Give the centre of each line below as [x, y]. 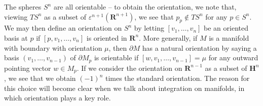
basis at [16, 37]
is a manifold [229, 37]
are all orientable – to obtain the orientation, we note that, [145, 7]
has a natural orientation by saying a [199, 47]
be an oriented [226, 28]
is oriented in [107, 37]
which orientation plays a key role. [58, 98]
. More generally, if [168, 37]
